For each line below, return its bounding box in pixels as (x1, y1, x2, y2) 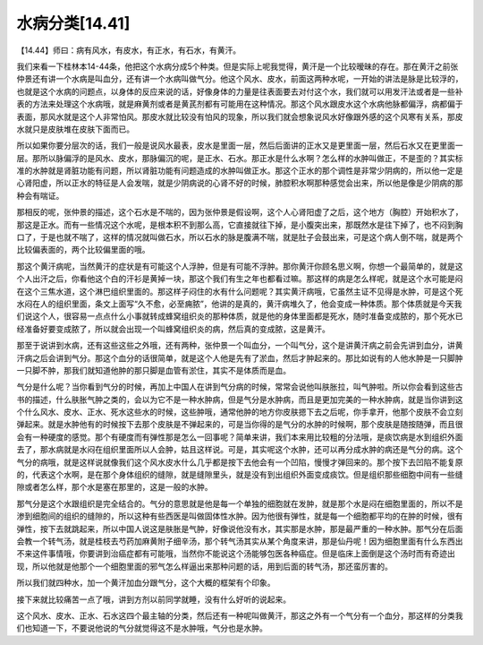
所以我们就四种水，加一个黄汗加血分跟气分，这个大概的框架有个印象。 (16, 578, 275, 589)
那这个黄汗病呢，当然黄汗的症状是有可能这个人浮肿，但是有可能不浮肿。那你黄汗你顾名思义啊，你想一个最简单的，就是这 (16, 261, 463, 271)
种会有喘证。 (16, 190, 64, 201)
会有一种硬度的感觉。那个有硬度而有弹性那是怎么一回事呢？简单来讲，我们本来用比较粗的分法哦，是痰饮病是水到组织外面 (16, 431, 463, 443)
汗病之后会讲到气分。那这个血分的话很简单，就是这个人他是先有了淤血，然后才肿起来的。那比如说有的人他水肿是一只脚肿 (16, 352, 463, 363)
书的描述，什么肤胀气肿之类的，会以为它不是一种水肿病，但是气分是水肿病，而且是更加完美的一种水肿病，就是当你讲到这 (16, 394, 463, 405)
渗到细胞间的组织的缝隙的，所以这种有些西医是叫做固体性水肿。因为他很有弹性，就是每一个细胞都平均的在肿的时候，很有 (16, 511, 463, 521)
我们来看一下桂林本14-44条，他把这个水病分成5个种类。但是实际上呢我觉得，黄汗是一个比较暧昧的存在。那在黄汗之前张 (16, 61, 459, 72)
